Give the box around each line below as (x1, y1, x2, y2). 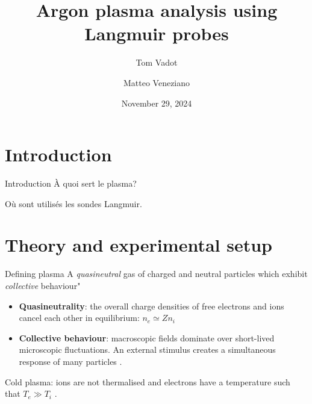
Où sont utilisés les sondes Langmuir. (5, 197, 142, 210)
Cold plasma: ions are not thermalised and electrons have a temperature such (5, 375, 290, 388)
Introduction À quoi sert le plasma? (5, 177, 137, 190)
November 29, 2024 (121, 96, 192, 109)
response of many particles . (19, 355, 122, 367)
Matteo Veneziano (123, 76, 190, 89)
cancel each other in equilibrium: (19, 311, 140, 324)
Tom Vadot (136, 56, 178, 69)
